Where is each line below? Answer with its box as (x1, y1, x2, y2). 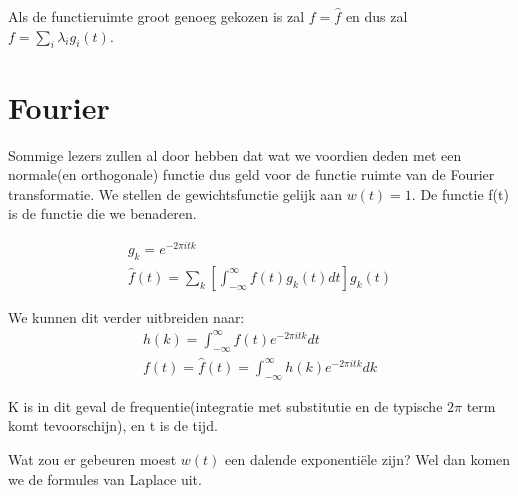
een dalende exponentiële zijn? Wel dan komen (225, 448, 511, 469)
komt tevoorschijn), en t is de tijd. (8, 415, 218, 436)
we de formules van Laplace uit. (8, 468, 202, 489)
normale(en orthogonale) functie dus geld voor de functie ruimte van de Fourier (8, 164, 495, 185)
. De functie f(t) (411, 183, 509, 204)
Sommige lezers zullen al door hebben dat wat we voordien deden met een (8, 144, 462, 165)
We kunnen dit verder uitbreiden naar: (8, 306, 245, 327)
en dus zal (345, 6, 408, 26)
